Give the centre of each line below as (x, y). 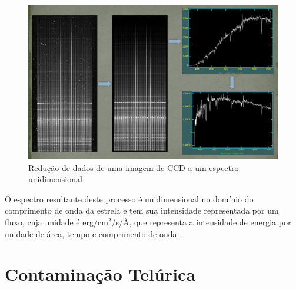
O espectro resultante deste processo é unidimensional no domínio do (129, 198)
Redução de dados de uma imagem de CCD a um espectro (134, 167)
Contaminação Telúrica (100, 274)
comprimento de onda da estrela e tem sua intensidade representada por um (142, 210)
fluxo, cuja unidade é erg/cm (56, 222)
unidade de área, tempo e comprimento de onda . (94, 233)
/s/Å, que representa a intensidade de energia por (201, 222)
